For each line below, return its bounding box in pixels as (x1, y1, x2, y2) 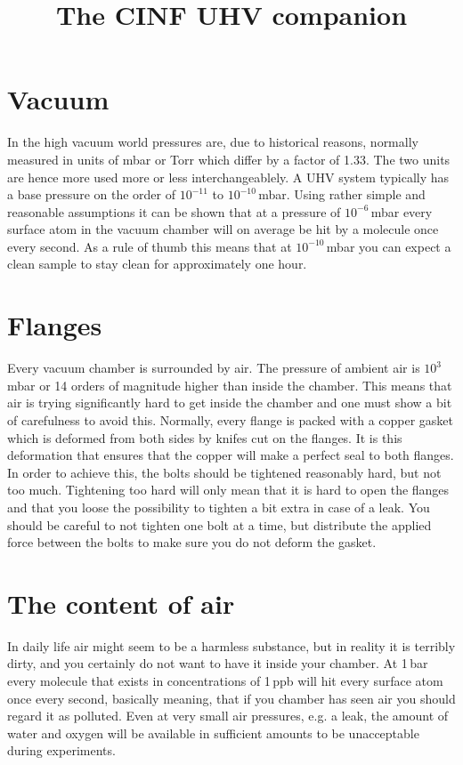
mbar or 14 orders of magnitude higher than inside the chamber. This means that (7, 375, 452, 394)
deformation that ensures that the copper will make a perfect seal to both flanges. (7, 446, 454, 464)
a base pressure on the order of (7, 185, 175, 204)
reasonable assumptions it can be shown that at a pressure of (7, 202, 341, 221)
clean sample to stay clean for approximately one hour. (7, 254, 307, 273)
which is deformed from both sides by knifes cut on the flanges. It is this (7, 428, 402, 447)
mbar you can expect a (326, 237, 451, 255)
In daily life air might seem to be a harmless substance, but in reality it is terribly (7, 636, 456, 655)
